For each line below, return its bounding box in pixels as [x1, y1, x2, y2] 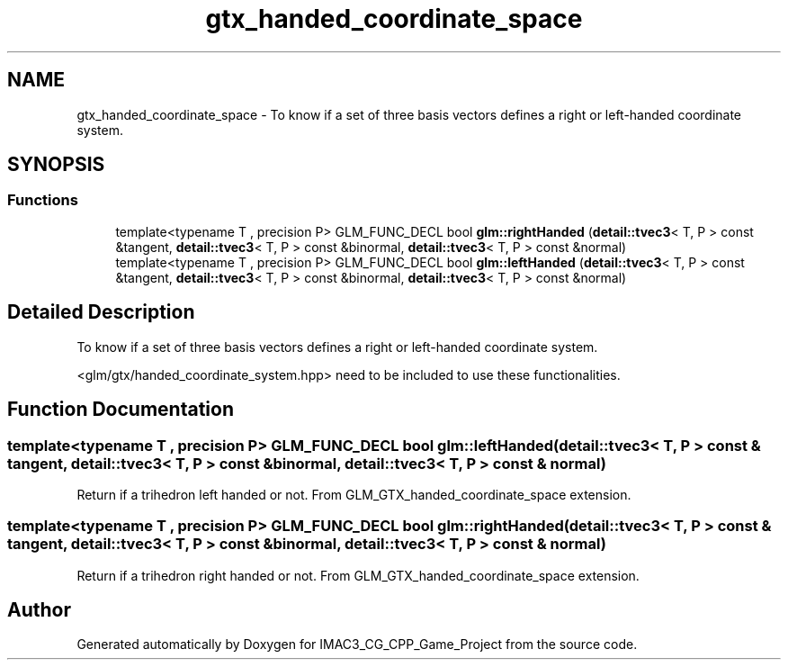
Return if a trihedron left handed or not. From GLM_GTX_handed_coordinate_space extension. [76, 486, 631, 502]
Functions [7, 191, 78, 210]
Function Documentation [7, 398, 234, 421]
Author [7, 599, 71, 622]
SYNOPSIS [7, 153, 105, 176]
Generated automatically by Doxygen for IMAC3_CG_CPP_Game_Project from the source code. [76, 636, 638, 653]
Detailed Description [7, 301, 195, 324]
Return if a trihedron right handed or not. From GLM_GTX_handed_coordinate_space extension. [76, 567, 640, 583]
